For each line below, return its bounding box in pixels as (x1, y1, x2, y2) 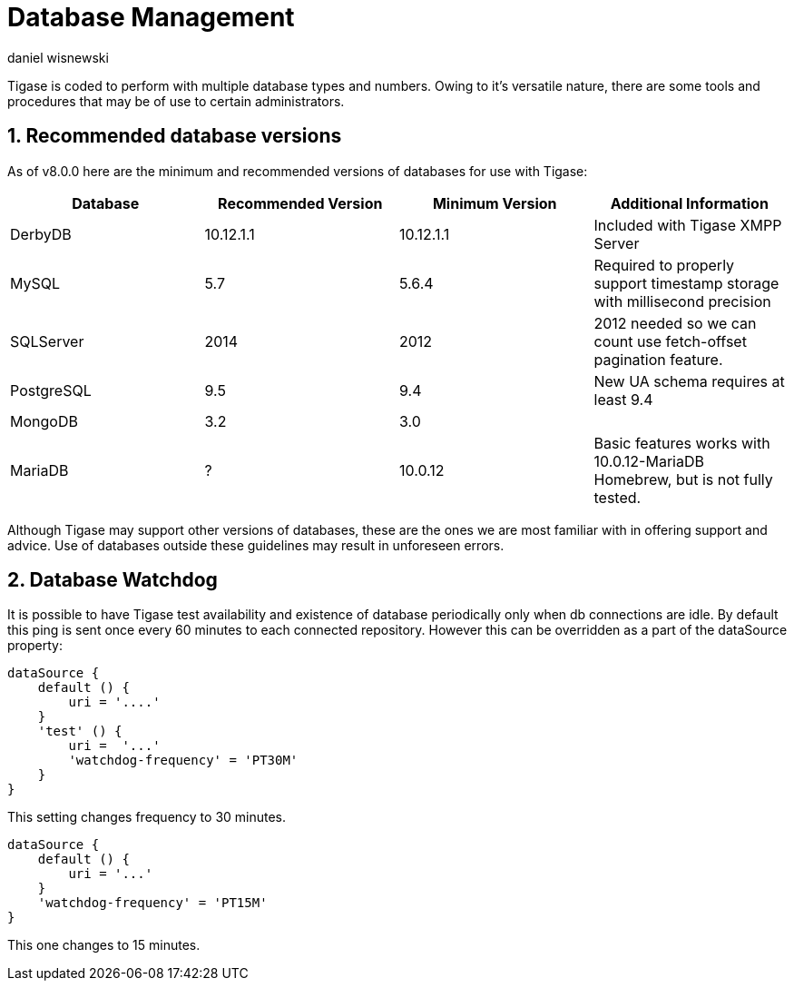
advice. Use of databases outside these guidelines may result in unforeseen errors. (7, 537, 505, 553)
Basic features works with (593, 433, 770, 452)
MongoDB (10, 411, 78, 430)
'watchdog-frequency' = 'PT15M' (37, 895, 268, 911)
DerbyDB (10, 224, 72, 243)
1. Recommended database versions (7, 124, 342, 148)
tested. (593, 488, 642, 507)
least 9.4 (593, 390, 653, 409)
